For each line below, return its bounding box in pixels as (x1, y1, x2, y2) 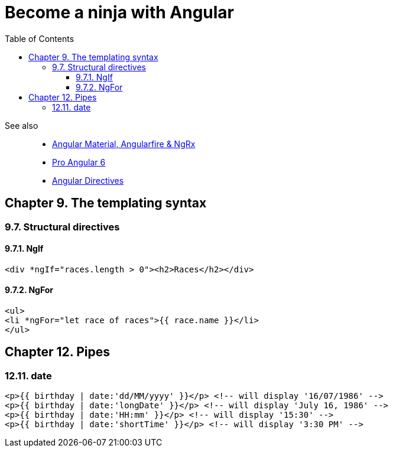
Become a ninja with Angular (5, 2, 235, 22)
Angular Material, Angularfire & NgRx (52, 138, 196, 149)
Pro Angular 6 (52, 157, 106, 167)
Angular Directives (52, 175, 124, 186)
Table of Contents (5, 33, 74, 44)
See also (5, 120, 38, 131)
